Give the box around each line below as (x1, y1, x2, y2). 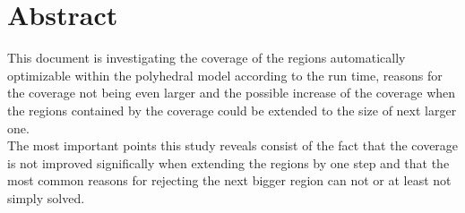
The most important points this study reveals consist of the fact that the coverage (7, 136, 459, 155)
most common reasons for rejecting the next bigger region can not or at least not (7, 171, 452, 190)
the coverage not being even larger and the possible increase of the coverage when (7, 83, 456, 102)
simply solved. (7, 188, 85, 207)
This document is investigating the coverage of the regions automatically (7, 48, 406, 67)
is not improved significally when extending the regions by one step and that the (7, 153, 450, 172)
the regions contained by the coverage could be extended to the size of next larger (7, 100, 457, 119)
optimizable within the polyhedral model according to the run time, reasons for (7, 65, 443, 84)
